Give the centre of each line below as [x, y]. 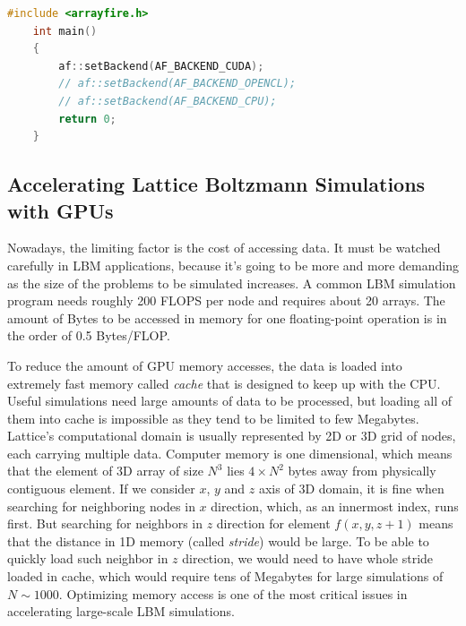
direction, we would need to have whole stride [308, 558]
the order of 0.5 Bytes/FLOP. [89, 335]
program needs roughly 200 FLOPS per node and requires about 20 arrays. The [226, 300]
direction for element [273, 523]
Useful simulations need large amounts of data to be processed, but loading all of [229, 401]
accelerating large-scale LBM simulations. [121, 611]
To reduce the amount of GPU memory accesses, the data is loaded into [205, 365]
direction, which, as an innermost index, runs [335, 506]
